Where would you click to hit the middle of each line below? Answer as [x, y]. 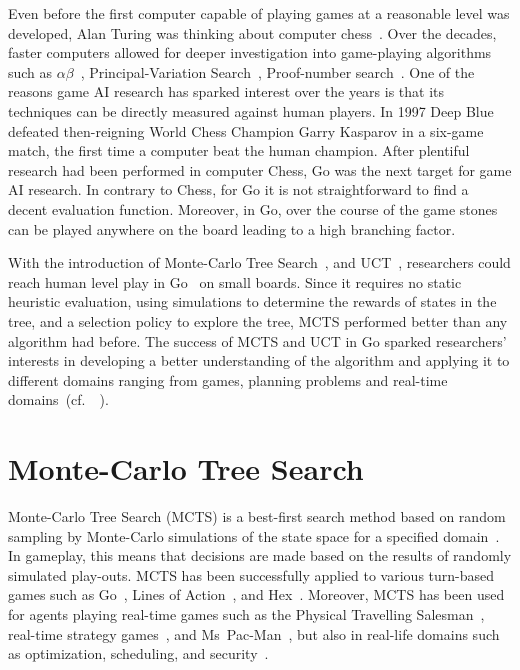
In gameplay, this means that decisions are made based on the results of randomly [260, 555]
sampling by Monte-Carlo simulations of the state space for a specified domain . [254, 535]
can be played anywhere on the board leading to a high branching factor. [232, 228]
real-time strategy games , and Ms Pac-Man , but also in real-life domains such [254, 633]
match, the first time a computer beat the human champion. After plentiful [239, 150]
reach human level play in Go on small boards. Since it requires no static [235, 281]
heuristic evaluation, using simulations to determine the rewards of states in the [252, 301]
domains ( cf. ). [58, 399]
